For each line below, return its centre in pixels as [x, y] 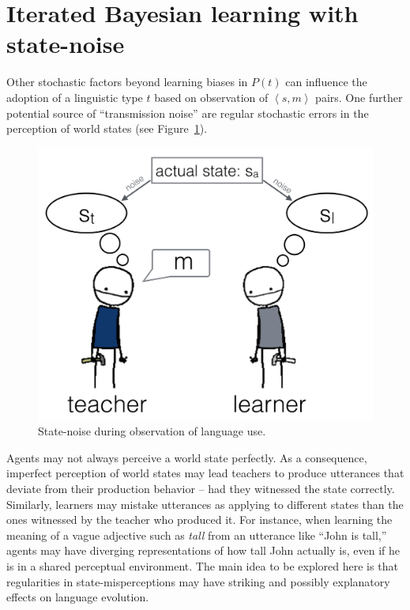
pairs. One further [359, 97]
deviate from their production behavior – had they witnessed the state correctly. [201, 488]
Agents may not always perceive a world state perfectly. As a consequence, [187, 457]
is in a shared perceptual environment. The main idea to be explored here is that [202, 565]
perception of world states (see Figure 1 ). [107, 128]
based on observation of [211, 97]
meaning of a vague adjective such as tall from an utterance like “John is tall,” [197, 535]
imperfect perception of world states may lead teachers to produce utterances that [205, 473]
